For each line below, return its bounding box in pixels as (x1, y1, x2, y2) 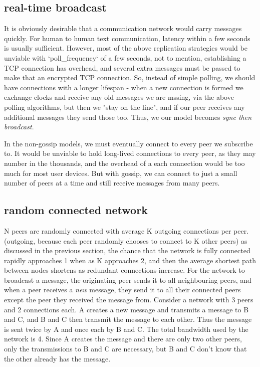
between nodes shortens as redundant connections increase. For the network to (4, 265, 245, 275)
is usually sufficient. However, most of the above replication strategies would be (4, 43, 247, 53)
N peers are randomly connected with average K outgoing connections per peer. (4, 225, 249, 236)
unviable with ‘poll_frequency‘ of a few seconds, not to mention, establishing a (4, 52, 246, 63)
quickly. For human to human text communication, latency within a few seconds (4, 33, 250, 43)
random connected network (4, 202, 148, 218)
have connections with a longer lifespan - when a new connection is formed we (4, 82, 243, 92)
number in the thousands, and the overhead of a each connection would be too (4, 157, 245, 168)
